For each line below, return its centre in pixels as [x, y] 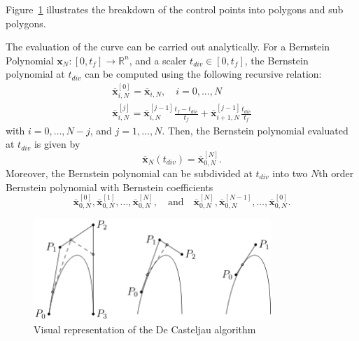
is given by [57, 144]
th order [336, 173]
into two [290, 173]
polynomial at [35, 74]
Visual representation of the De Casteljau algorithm [145, 329]
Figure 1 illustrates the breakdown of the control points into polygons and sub [175, 9]
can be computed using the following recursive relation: [203, 74]
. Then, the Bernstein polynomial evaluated [255, 130]
